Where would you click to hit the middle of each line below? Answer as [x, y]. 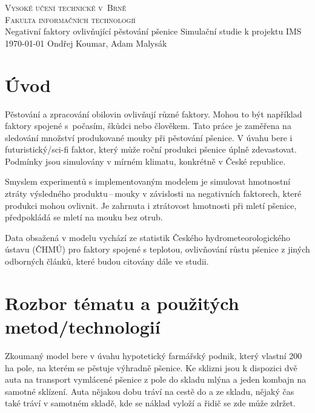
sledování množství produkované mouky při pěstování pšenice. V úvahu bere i [149, 137]
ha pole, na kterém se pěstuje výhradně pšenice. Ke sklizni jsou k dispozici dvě [151, 367]
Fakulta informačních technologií [70, 19]
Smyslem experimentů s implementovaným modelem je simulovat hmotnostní [148, 181]
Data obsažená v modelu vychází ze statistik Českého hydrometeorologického [148, 237]
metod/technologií [83, 326]
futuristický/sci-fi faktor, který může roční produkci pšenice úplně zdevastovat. [151, 149]
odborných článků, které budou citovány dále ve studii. [107, 261]
